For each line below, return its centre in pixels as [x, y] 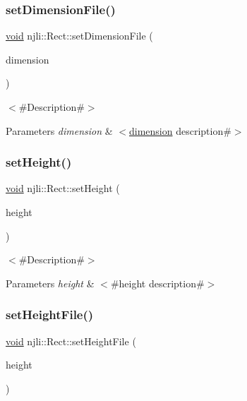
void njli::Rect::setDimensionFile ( [79, 36]
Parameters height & [50, 283]
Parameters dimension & [59, 130]
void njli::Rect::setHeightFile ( [71, 341]
